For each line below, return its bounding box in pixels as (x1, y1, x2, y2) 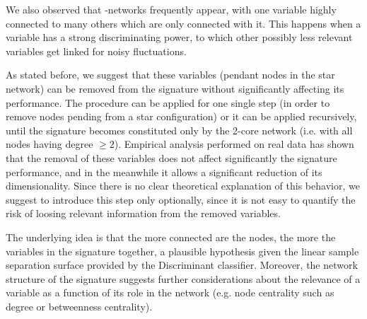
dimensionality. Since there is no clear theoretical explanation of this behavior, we (6, 178, 360, 193)
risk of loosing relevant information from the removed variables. (6, 206, 281, 221)
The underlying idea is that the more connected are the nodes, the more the (6, 229, 336, 244)
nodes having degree (6, 137, 93, 151)
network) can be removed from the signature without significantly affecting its (6, 81, 344, 95)
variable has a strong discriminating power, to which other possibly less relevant (6, 30, 353, 45)
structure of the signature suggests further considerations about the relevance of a (6, 271, 361, 286)
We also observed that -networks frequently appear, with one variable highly (6, 2, 337, 16)
